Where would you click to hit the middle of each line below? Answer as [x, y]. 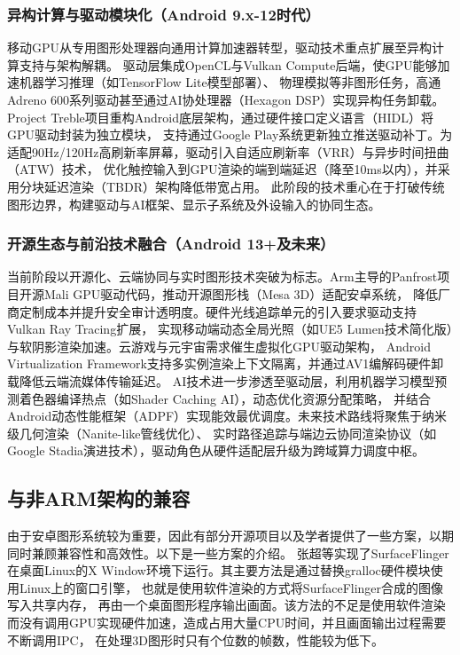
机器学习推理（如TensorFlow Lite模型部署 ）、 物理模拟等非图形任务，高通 [230, 82]
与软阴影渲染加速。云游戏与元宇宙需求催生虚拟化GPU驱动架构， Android [219, 346]
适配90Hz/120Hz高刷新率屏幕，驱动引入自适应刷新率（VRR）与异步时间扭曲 [228, 151]
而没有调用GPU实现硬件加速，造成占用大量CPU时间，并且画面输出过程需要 [227, 623]
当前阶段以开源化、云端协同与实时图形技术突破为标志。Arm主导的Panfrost [222, 276]
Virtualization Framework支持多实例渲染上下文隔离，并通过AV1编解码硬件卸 [226, 363]
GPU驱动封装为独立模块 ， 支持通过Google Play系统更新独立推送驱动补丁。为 [230, 134]
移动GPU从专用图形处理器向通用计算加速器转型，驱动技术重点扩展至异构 [220, 47]
